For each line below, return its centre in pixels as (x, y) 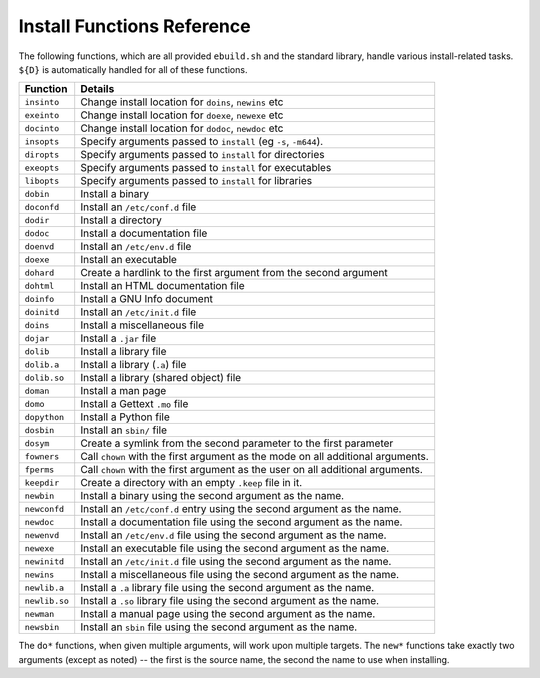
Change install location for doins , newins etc (182, 102)
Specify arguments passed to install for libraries (196, 181)
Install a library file (123, 352)
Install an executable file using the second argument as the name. (235, 548)
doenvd (39, 246)
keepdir (42, 482)
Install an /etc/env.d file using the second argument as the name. (233, 535)
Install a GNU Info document (147, 299)
